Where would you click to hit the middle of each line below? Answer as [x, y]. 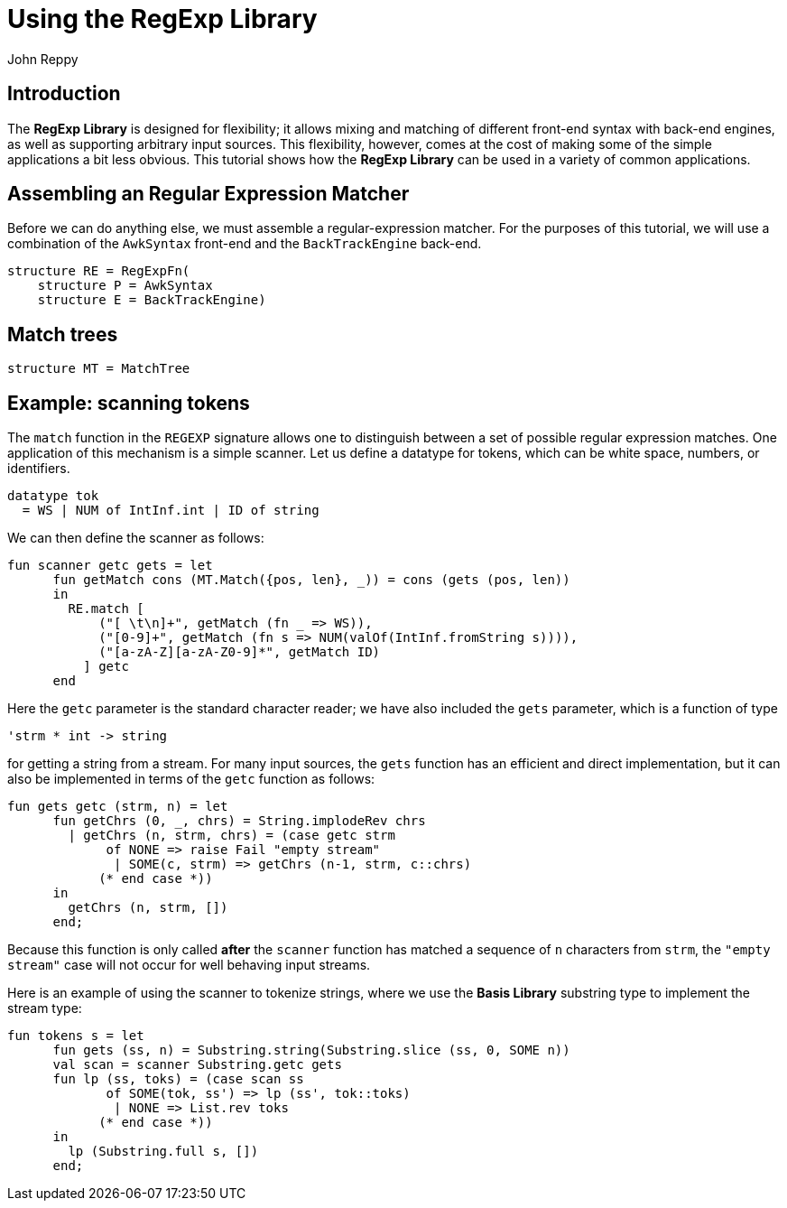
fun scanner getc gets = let [110, 566]
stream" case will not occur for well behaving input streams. [189, 965]
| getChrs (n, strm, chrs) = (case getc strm [231, 836]
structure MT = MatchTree [99, 369]
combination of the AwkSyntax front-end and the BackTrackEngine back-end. [245, 244]
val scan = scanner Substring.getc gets [197, 1065]
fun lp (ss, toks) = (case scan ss [178, 1079]
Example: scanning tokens [129, 403]
